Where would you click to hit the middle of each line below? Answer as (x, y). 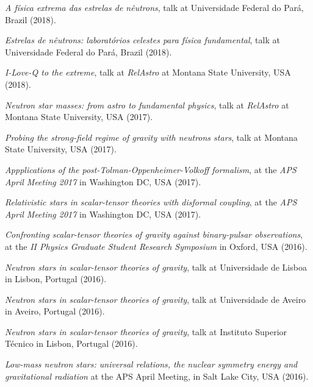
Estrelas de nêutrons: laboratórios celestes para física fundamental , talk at (142, 40)
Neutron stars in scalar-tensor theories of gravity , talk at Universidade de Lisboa (156, 267)
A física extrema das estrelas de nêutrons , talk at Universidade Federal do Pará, (154, 7)
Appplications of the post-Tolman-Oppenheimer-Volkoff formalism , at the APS (151, 169)
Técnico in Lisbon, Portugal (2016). (71, 343)
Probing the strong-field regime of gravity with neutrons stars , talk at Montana (151, 137)
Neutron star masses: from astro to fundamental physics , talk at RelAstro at (147, 105)
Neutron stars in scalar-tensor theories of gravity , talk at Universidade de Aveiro (156, 299)
